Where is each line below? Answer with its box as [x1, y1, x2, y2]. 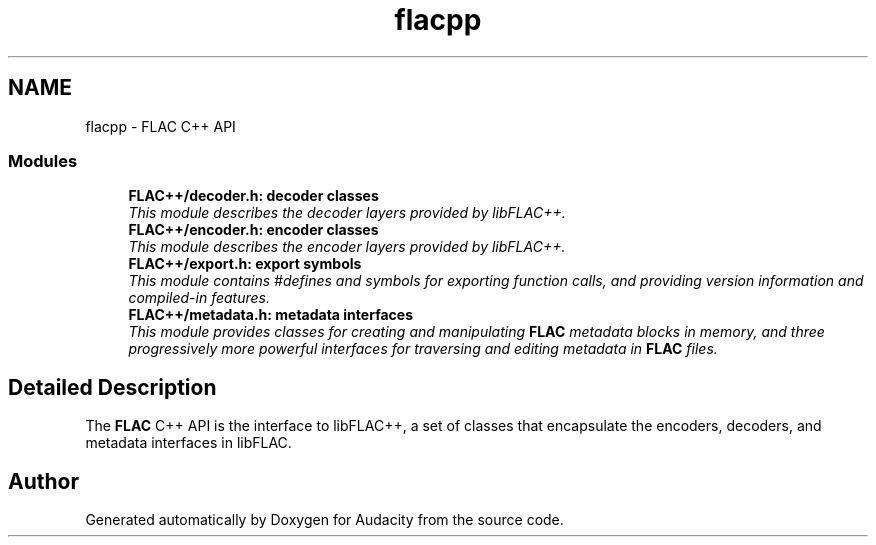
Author [8, 468, 79, 494]
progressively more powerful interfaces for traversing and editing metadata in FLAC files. [128, 340, 718, 358]
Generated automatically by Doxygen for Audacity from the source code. [85, 511, 564, 529]
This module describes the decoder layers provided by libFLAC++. [128, 204, 566, 222]
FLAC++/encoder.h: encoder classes [128, 221, 379, 239]
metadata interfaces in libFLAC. [85, 434, 292, 452]
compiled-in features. [128, 289, 270, 307]
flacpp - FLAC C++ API [85, 117, 236, 135]
